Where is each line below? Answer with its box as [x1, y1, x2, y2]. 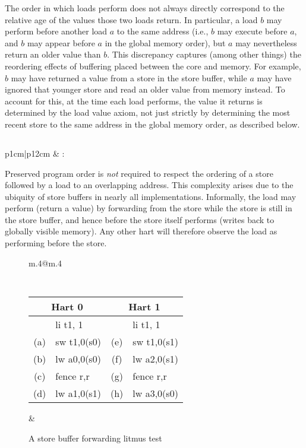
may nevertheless [235, 36, 297, 49]
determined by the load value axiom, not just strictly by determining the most [5, 106, 291, 119]
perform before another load [5, 25, 108, 37]
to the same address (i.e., [116, 25, 209, 37]
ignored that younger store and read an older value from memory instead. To [5, 83, 285, 96]
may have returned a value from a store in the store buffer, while [11, 71, 247, 84]
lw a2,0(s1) [133, 351, 178, 366]
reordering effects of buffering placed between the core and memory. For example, [5, 59, 301, 72]
